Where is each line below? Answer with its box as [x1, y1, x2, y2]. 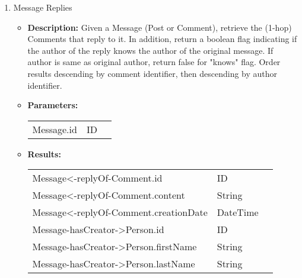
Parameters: [27, 99, 78, 111]
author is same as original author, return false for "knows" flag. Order [27, 56, 281, 68]
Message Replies [13, 1, 72, 13]
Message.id [32, 122, 77, 136]
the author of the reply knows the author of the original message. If [27, 44, 274, 56]
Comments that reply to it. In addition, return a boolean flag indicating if [27, 33, 297, 45]
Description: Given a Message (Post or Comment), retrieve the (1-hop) [27, 21, 292, 33]
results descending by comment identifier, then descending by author [27, 67, 278, 79]
